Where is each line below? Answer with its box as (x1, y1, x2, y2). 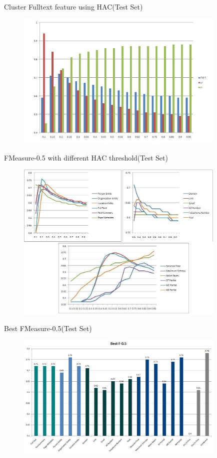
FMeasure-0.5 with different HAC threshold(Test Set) (4, 152, 168, 163)
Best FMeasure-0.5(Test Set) (4, 323, 92, 333)
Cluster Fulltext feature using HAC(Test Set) (4, 2, 143, 12)
